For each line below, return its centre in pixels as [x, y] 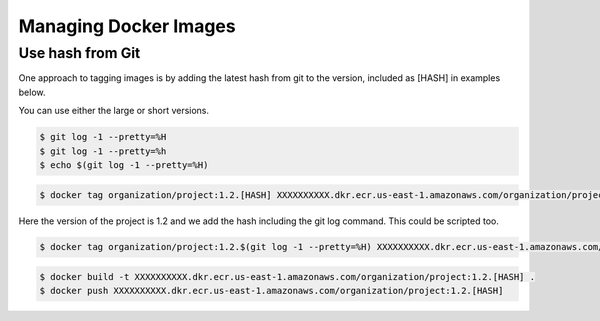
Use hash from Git [79, 53]
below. [32, 92]
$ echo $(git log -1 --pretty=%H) [124, 164]
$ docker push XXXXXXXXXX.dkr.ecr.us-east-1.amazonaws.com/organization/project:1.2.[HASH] [271, 291]
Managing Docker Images [127, 26]
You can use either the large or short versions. [114, 111]
